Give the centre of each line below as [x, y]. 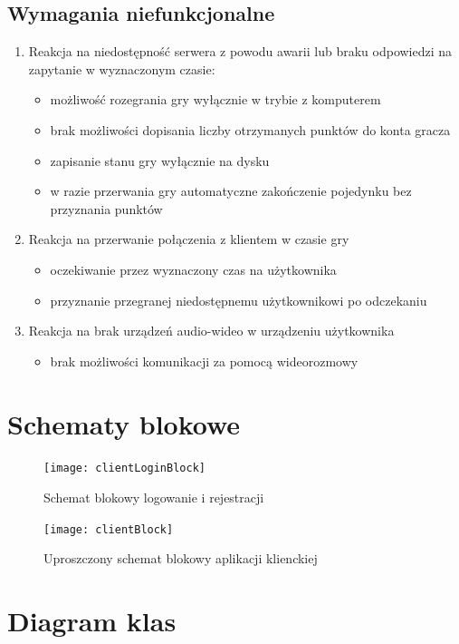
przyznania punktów [106, 208]
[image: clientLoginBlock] [124, 468]
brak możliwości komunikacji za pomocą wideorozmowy [204, 361]
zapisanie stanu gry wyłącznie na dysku [160, 160]
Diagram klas [92, 621]
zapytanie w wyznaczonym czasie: [122, 68]
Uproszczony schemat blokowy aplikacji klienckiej [181, 558]
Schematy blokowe [124, 423]
